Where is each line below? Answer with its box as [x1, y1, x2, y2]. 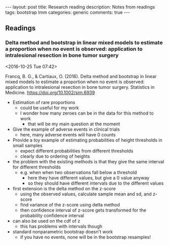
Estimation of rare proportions [12, 99, 75, 105]
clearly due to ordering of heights [20, 153, 90, 159]
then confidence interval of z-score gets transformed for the [20, 207, 147, 213]
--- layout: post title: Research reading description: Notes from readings [5, 4, 155, 10]
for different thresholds [12, 164, 61, 170]
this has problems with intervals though [20, 223, 103, 229]
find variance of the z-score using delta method [20, 201, 120, 207]
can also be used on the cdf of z [12, 218, 80, 224]
